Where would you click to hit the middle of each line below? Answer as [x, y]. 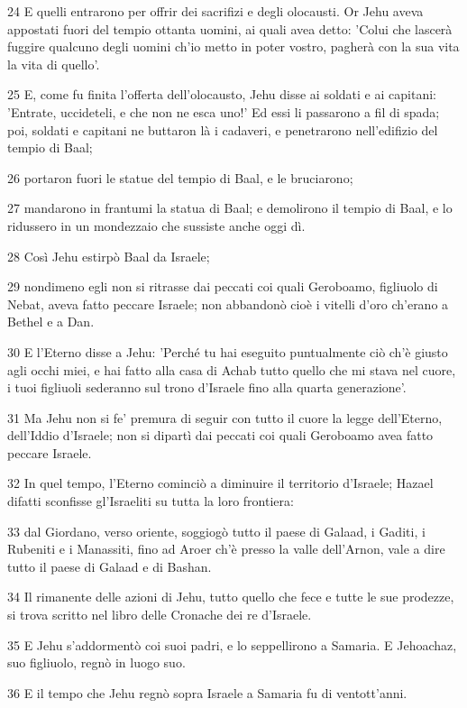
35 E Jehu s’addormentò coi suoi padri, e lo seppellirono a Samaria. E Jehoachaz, [232, 644]
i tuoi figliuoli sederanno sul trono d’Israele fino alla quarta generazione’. [207, 387]
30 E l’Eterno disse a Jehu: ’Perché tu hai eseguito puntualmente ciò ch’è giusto [228, 351]
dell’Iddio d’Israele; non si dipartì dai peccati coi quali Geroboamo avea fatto [220, 435]
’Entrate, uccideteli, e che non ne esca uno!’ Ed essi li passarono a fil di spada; [224, 111]
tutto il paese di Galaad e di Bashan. [110, 566]
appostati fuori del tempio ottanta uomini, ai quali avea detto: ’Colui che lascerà [230, 28]
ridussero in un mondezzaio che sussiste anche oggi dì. [156, 225]
